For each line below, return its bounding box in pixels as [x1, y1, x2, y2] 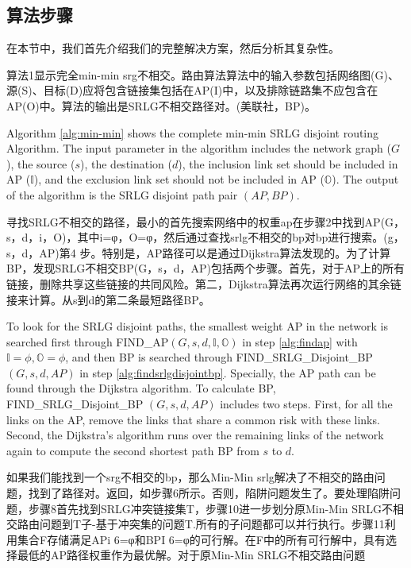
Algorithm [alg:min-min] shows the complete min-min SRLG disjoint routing [6, 124, 379, 141]
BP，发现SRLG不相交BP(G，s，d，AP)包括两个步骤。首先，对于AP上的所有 [6, 260, 405, 276]
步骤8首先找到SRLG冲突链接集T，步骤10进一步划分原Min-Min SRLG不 [28, 500, 394, 516]
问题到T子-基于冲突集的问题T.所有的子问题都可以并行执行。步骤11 [39, 516, 385, 532]
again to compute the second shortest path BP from [6, 442, 259, 458]
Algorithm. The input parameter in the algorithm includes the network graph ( [6, 140, 391, 156]
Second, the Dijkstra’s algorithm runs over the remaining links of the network [6, 427, 384, 443]
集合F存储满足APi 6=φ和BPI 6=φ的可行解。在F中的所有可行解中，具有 [17, 531, 386, 547]
